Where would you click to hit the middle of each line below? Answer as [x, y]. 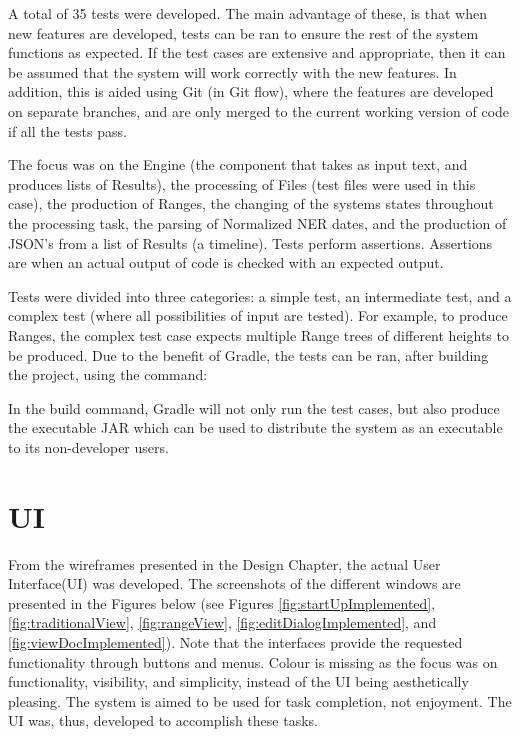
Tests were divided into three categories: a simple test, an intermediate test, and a [260, 295]
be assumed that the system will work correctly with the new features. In [232, 71]
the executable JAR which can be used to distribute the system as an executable [255, 427]
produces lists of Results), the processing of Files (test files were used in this [242, 183]
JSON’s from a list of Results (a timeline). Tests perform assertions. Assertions [250, 242]
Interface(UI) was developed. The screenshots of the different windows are [234, 583]
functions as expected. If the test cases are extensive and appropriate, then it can [257, 52]
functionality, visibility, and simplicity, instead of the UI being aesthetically [238, 681]
